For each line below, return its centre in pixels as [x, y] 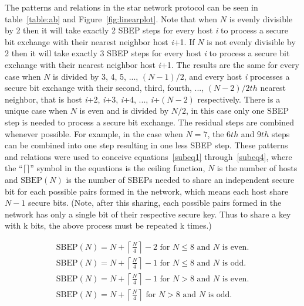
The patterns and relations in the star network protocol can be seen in [131, 7]
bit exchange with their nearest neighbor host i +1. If [100, 41]
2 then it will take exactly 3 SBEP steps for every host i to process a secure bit [147, 53]
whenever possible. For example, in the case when [94, 133]
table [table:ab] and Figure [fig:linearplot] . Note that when [111, 18]
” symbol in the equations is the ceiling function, [118, 168]
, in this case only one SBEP [237, 110]
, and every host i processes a [237, 76]
